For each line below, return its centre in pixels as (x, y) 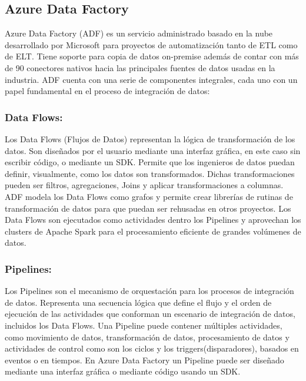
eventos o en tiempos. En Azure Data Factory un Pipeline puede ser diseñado (144, 360)
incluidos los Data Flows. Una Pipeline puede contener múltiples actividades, (144, 325)
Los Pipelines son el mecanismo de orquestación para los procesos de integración (149, 291)
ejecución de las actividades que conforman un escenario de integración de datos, (150, 314)
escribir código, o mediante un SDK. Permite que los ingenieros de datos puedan (150, 162)
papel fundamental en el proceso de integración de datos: (107, 91)
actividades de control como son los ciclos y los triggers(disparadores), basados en (152, 348)
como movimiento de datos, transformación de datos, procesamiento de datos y (147, 337)
